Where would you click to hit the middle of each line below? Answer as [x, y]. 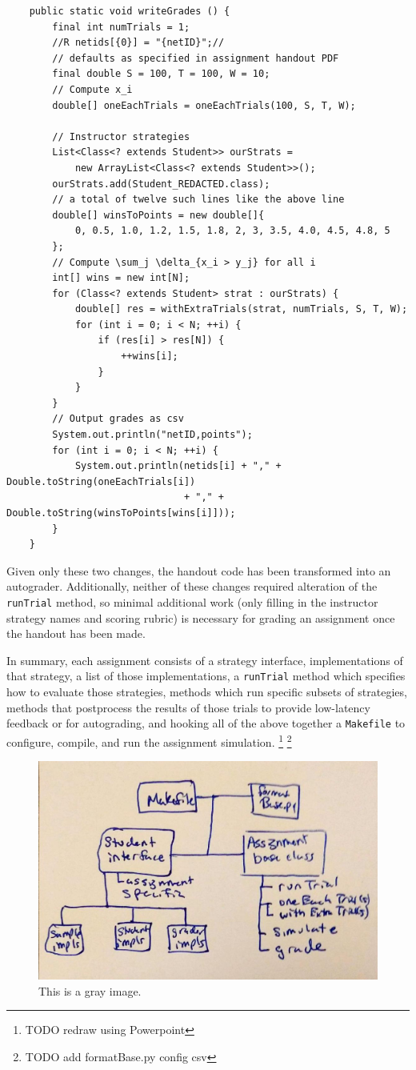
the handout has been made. [76, 633]
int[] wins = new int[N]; [121, 278]
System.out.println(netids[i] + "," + [178, 466]
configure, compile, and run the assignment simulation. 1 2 [149, 740]
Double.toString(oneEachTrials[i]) [101, 481]
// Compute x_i [92, 89]
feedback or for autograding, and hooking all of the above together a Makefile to [206, 723]
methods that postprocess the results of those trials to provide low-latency [188, 707]
